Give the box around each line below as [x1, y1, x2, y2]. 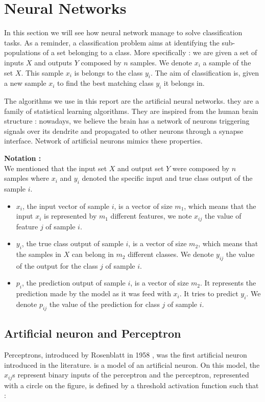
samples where [4, 173, 50, 183]
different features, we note [110, 210, 192, 221]
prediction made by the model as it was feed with [16, 288, 171, 299]
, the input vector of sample [22, 200, 110, 211]
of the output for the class [16, 260, 98, 271]
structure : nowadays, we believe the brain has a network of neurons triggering [4, 115, 250, 126]
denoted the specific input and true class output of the [82, 173, 253, 183]
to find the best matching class [57, 78, 154, 88]
